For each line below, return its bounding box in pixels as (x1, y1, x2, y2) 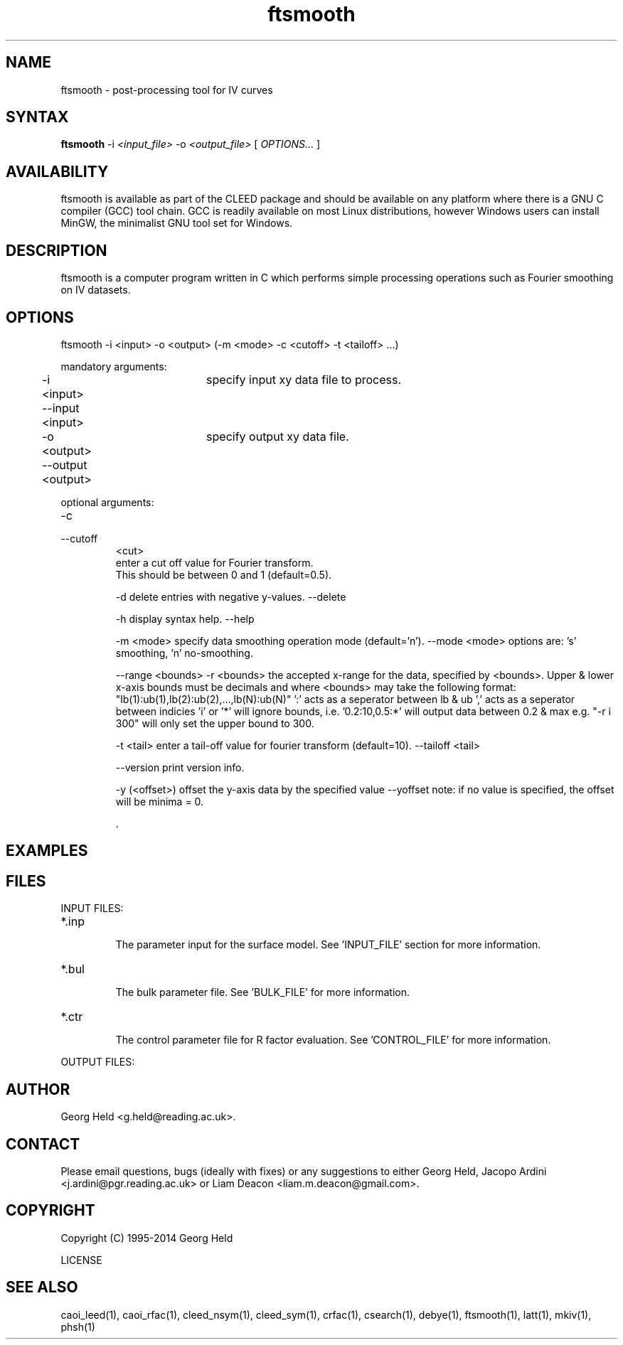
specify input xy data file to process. (206, 372, 401, 387)
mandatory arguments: (60, 360, 167, 373)
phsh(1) (60, 1320, 95, 1333)
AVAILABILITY (6, 162, 109, 181)
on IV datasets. (60, 284, 131, 296)
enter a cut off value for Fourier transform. (115, 556, 314, 569)
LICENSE (60, 1253, 102, 1266)
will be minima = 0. (115, 795, 204, 808)
